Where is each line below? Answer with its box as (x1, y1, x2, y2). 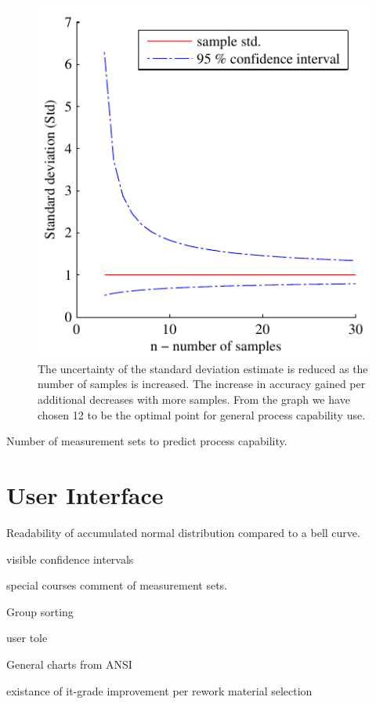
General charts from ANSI (6, 655, 132, 672)
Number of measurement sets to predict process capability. (6, 433, 287, 449)
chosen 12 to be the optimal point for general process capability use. (38, 406, 366, 423)
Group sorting (6, 603, 74, 619)
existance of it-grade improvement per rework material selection (6, 682, 313, 699)
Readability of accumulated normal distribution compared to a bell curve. (6, 524, 360, 540)
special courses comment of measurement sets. (6, 577, 228, 593)
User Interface (6, 479, 164, 511)
